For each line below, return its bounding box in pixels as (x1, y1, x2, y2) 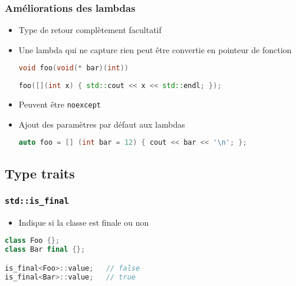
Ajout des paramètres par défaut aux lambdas (18, 118, 185, 130)
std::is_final (5, 196, 69, 206)
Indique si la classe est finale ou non (18, 216, 149, 228)
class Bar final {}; (5, 245, 85, 254)
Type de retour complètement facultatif (18, 24, 162, 36)
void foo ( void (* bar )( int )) (18, 64, 129, 73)
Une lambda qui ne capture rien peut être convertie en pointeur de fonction (18, 43, 292, 56)
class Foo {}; (5, 236, 60, 245)
